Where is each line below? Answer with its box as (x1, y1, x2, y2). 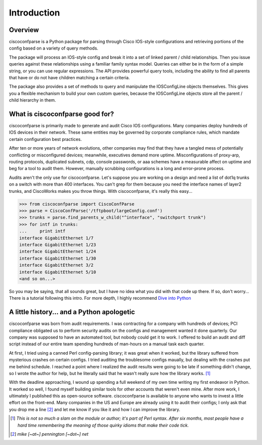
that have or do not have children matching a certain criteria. (9, 75, 130, 81)
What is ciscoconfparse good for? (9, 110, 114, 118)
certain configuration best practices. (9, 136, 82, 142)
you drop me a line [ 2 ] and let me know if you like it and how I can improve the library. (9, 406, 180, 412)
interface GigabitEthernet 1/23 (19, 242, 97, 247)
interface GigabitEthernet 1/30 (19, 256, 97, 261)
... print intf (19, 228, 65, 234)
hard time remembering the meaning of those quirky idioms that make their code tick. (17, 422, 189, 428)
